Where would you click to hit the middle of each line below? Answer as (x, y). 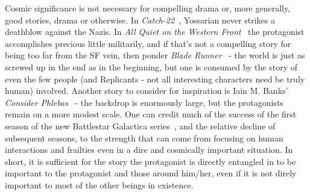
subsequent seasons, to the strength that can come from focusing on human (144, 138)
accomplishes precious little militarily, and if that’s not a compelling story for (148, 43)
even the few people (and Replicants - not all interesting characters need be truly (155, 79)
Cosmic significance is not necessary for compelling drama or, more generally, (148, 8)
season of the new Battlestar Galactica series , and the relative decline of (140, 125)
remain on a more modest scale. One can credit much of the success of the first (151, 114)
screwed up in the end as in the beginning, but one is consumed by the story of (151, 67)
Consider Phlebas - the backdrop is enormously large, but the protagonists (144, 102)
